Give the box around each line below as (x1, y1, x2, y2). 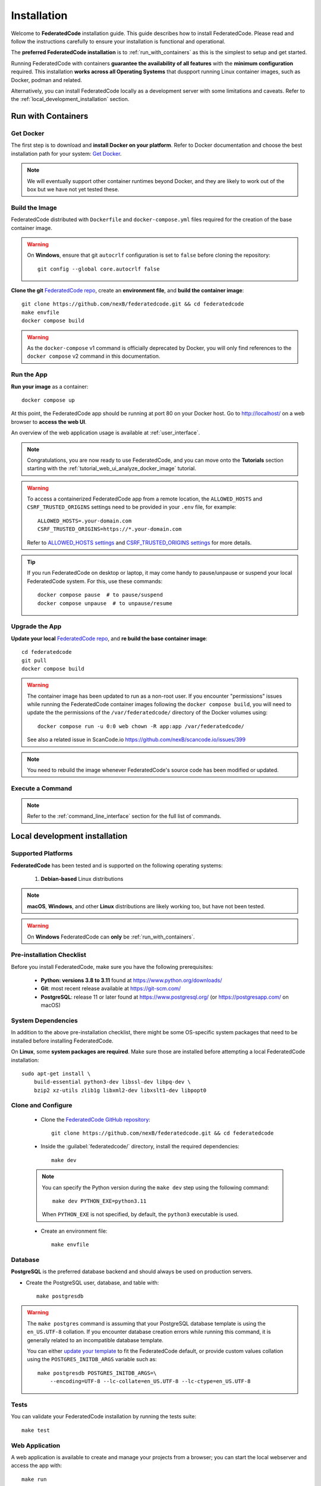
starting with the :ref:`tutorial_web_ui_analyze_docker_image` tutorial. (27, 465, 196, 472)
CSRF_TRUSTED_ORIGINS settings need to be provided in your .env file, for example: (27, 503, 237, 511)
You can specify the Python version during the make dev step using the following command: (42, 1183, 270, 1191)
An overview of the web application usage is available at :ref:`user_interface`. (11, 429, 200, 436)
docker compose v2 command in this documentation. (27, 352, 160, 360)
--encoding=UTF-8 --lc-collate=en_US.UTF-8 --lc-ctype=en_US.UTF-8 (49, 1378, 251, 1385)
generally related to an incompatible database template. (27, 1336, 163, 1343)
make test (21, 1427, 50, 1434)
